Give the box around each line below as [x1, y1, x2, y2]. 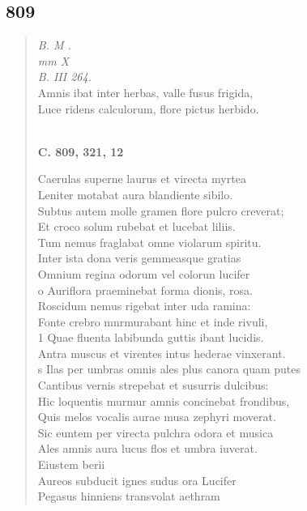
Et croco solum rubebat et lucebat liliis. [37, 218, 236, 235]
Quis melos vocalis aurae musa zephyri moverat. [37, 408, 276, 425]
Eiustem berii [37, 456, 105, 473]
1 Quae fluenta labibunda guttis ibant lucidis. [37, 329, 264, 346]
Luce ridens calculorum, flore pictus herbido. [37, 100, 259, 117]
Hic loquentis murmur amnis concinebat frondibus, [37, 392, 290, 409]
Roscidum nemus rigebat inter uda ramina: [37, 297, 251, 314]
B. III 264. [37, 68, 92, 85]
